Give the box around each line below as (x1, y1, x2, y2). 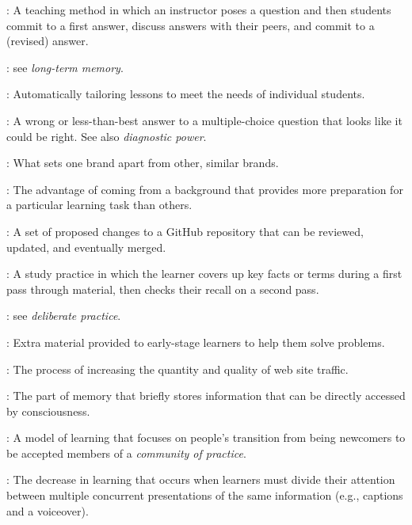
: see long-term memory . (6, 59, 124, 75)
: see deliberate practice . (6, 307, 121, 324)
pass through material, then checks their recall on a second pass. (6, 280, 319, 297)
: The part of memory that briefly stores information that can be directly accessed (6, 387, 406, 404)
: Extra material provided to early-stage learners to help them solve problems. (6, 333, 385, 350)
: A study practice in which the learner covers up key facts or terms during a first (6, 265, 402, 282)
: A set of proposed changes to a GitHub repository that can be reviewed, (6, 223, 364, 239)
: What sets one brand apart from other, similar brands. (6, 154, 279, 171)
